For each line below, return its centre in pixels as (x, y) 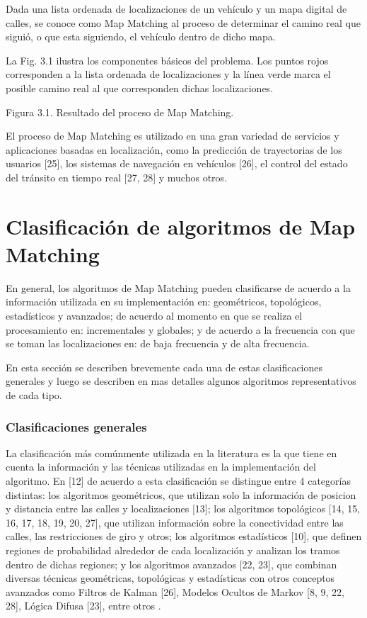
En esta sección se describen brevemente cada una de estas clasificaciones (164, 367)
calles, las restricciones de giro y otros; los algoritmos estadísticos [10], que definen (184, 536)
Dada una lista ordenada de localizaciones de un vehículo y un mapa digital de (176, 9)
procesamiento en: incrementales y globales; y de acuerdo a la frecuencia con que (180, 329)
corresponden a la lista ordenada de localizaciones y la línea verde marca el (168, 74)
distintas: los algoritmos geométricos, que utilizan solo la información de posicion (181, 494)
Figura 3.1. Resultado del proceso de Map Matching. (120, 112)
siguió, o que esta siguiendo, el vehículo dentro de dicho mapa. (141, 36)
